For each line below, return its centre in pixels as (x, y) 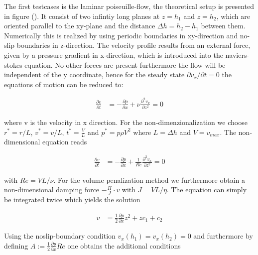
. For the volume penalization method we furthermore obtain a (149, 180)
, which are (233, 16)
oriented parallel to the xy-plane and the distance (80, 26)
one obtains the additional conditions (124, 245)
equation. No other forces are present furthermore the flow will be (125, 64)
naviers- (237, 55)
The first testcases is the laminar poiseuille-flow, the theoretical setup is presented (129, 6)
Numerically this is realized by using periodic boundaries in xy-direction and (121, 35)
